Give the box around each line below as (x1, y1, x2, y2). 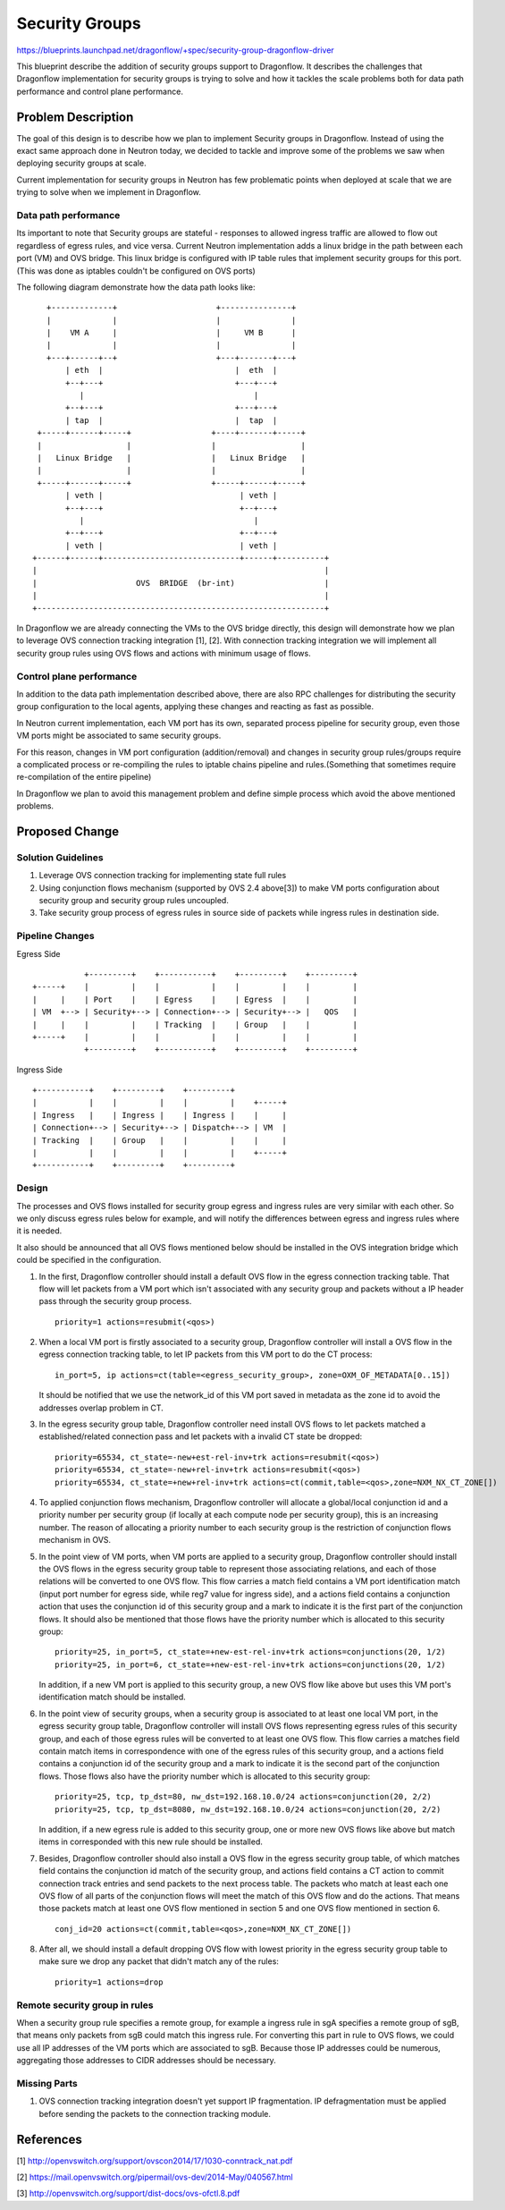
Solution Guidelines (16, 851, 104, 863)
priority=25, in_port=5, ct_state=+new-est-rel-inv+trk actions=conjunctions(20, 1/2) (55, 1647, 446, 1657)
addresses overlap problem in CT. (38, 1402, 164, 1413)
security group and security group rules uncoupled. (38, 895, 230, 906)
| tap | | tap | (65, 415, 278, 425)
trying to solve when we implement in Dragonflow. (16, 187, 201, 198)
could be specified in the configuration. (16, 1255, 162, 1266)
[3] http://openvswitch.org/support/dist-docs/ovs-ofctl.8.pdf (16, 2188, 240, 2199)
